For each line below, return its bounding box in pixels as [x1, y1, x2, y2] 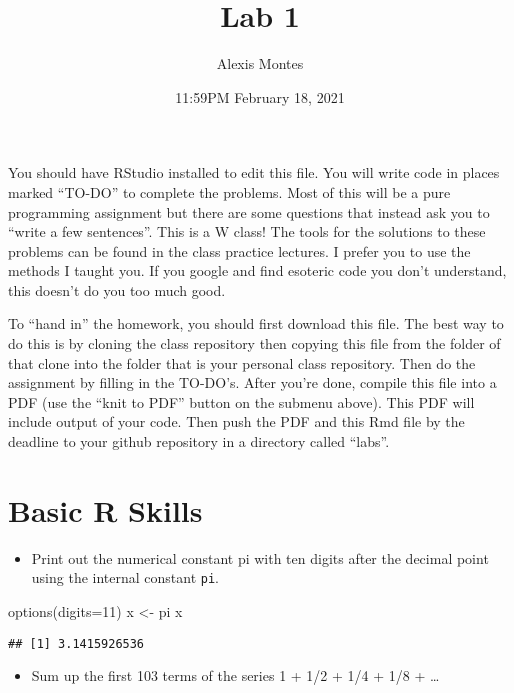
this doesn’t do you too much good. [8, 279, 226, 300]
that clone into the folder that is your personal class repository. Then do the [8, 352, 476, 373]
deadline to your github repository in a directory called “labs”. [8, 431, 390, 452]
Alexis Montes [216, 53, 304, 74]
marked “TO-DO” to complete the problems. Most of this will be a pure [8, 181, 451, 202]
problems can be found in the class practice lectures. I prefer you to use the [8, 240, 471, 261]
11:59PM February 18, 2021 [175, 86, 345, 107]
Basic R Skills [8, 489, 203, 530]
